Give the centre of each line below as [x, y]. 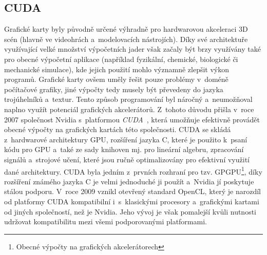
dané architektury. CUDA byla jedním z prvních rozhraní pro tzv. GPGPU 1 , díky [133, 171]
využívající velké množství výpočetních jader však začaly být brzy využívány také [132, 49]
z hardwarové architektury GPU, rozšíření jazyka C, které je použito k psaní [126, 139]
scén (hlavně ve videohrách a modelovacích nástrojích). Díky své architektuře [126, 39]
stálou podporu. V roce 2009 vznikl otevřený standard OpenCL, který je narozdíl [132, 191]
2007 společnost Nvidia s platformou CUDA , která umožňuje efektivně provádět [132, 119]
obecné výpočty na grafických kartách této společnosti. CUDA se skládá [118, 129]
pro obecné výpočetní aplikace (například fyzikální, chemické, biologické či [121, 59]
